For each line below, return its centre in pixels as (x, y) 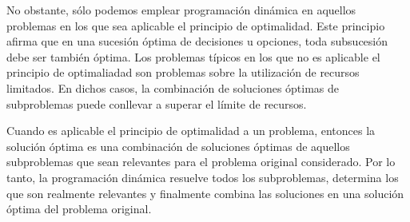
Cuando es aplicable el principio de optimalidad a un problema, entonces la (191, 131)
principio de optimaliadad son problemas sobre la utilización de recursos (183, 72)
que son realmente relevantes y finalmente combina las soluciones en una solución (205, 193)
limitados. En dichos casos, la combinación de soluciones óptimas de (173, 87)
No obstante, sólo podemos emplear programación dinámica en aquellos (181, 10)
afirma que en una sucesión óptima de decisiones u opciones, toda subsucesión (197, 41)
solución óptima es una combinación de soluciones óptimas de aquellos (178, 146)
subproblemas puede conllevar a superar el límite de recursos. (157, 103)
